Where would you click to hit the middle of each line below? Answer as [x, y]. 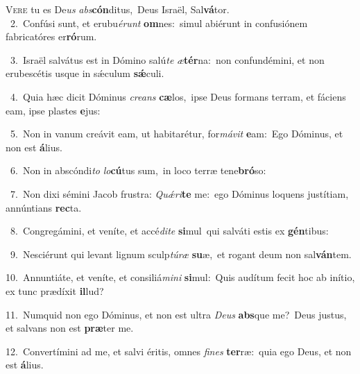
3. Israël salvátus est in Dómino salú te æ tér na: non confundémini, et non [167, 59]
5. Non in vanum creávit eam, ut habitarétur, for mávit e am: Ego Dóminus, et [177, 134]
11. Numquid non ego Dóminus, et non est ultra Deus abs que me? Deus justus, [176, 314]
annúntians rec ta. [44, 207]
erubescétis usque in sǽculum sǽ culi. [85, 73]
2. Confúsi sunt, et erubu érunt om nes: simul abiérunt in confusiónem [159, 23]
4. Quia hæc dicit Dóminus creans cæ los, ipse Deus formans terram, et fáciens [178, 96]
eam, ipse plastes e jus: [53, 110]
